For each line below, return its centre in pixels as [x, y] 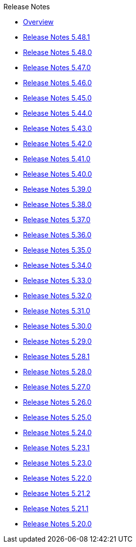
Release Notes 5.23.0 [57, 463]
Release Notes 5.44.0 [57, 113]
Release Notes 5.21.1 [56, 508]
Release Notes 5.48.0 [57, 52]
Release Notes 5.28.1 [57, 356]
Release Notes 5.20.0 [57, 524]
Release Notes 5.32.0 [57, 296]
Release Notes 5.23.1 [57, 448]
